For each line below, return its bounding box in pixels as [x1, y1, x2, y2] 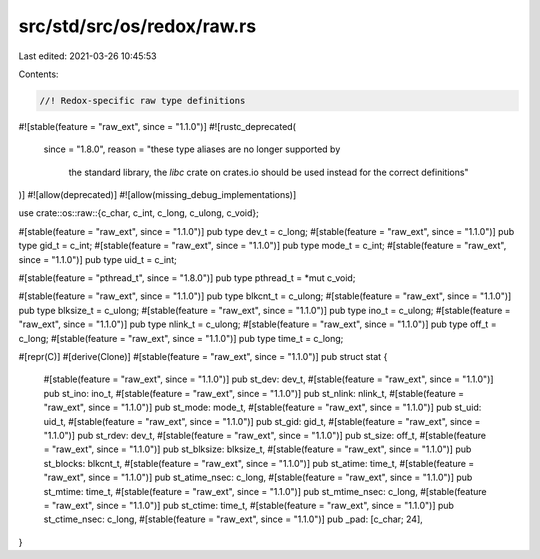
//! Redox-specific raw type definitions [39, 95, 246, 106]
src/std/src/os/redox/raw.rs [18, 15, 257, 37]
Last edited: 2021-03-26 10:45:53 [18, 50, 157, 62]
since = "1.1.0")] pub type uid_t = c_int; [18, 253, 177, 265]
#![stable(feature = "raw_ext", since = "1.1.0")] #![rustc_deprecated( [18, 120, 297, 132]
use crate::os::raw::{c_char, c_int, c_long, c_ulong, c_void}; [18, 207, 260, 219]
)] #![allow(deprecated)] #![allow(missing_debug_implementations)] [18, 189, 297, 201]
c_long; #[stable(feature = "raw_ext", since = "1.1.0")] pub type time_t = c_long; [18, 332, 344, 344]
